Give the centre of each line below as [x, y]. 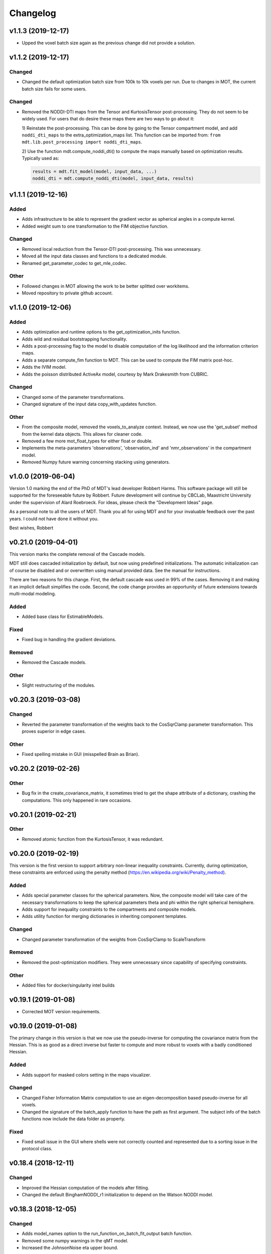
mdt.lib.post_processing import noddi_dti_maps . [82, 142]
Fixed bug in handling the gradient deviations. [69, 640]
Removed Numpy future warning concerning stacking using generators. [96, 462]
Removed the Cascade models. [54, 663]
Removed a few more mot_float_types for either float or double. [87, 441]
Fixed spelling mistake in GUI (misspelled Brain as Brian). [81, 754]
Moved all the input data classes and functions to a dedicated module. [94, 256]
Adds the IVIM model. [44, 367]
